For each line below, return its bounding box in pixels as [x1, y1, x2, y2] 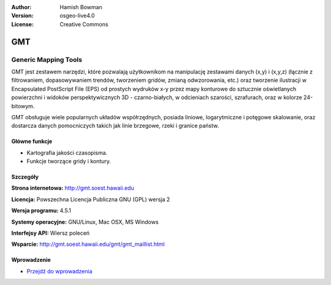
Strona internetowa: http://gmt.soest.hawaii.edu [11, 184, 134, 192]
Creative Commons [59, 20, 108, 28]
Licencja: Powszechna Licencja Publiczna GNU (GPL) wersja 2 [11, 196, 170, 203]
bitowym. [11, 102, 35, 109]
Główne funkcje [11, 138, 53, 145]
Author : [11, 4, 32, 10]
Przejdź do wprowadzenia [26, 267, 93, 275]
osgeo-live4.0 [59, 12, 95, 20]
